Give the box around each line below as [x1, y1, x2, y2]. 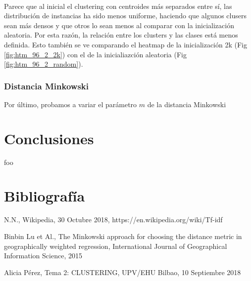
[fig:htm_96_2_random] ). [4, 59, 83, 69]
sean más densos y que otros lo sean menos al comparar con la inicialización [4, 20, 234, 30]
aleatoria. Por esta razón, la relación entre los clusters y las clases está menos [4, 30, 238, 40]
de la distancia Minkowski [147, 99, 226, 109]
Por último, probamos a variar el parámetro [4, 99, 137, 109]
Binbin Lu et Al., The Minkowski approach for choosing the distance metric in [4, 231, 242, 241]
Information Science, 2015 [4, 250, 82, 261]
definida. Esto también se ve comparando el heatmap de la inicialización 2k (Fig [4, 39, 247, 49]
